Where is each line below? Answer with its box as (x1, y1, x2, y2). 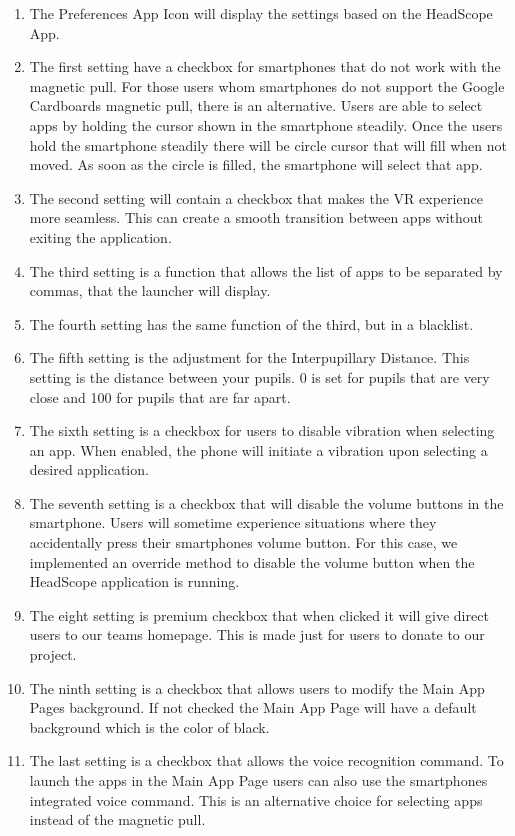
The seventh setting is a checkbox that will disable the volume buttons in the (29, 492, 504, 513)
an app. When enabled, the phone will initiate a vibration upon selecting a (29, 439, 488, 460)
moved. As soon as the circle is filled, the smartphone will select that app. (29, 154, 483, 175)
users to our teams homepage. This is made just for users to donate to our (29, 624, 485, 645)
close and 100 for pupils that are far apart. (29, 386, 291, 407)
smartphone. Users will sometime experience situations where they (29, 512, 437, 533)
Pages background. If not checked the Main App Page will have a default (29, 697, 477, 718)
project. (29, 644, 77, 665)
